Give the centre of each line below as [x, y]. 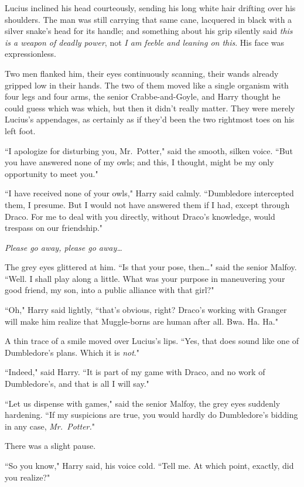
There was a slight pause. [50, 446]
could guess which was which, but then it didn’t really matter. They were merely [150, 108]
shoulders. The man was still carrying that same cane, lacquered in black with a [148, 19]
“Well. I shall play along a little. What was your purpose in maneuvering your [145, 278]
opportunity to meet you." [52, 173]
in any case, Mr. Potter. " [50, 426]
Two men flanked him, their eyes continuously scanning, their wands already [142, 73]
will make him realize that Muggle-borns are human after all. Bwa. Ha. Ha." [141, 321]
